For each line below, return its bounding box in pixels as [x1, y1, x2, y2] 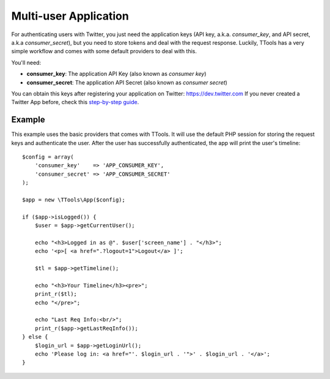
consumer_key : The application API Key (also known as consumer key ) [26, 70, 207, 78]
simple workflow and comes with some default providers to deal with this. [11, 48, 197, 55]
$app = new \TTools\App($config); [22, 196, 125, 203]
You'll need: [11, 59, 42, 66]
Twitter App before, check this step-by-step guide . [11, 99, 139, 106]
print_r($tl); [34, 291, 78, 298]
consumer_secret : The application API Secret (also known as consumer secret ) [26, 78, 227, 86]
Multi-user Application [11, 9, 130, 23]
